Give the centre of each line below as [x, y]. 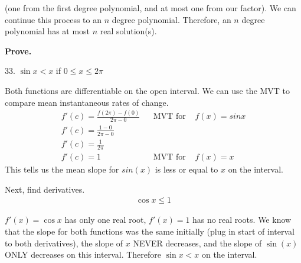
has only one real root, [105, 220]
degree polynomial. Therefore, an [171, 19]
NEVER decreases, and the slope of [197, 243]
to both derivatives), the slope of [64, 243]
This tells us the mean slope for [62, 169]
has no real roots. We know [242, 220]
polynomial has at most [48, 31]
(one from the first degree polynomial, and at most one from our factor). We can [150, 8]
